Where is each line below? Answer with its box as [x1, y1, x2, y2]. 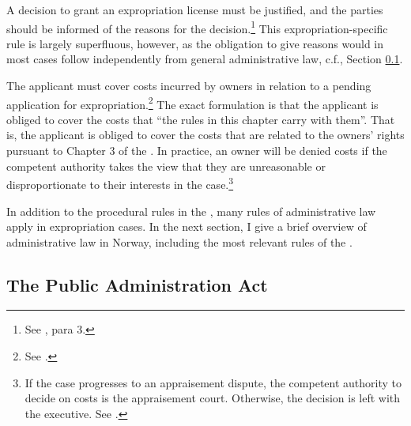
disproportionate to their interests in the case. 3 [6, 174, 234, 192]
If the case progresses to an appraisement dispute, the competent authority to [25, 374, 402, 390]
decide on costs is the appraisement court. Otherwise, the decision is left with [25, 390, 401, 406]
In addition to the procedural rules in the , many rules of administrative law [6, 202, 376, 219]
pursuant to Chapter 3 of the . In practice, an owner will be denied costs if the [6, 142, 387, 159]
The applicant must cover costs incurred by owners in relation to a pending [6, 77, 371, 94]
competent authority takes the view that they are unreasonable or [6, 157, 326, 174]
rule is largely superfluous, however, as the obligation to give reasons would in [6, 35, 384, 51]
